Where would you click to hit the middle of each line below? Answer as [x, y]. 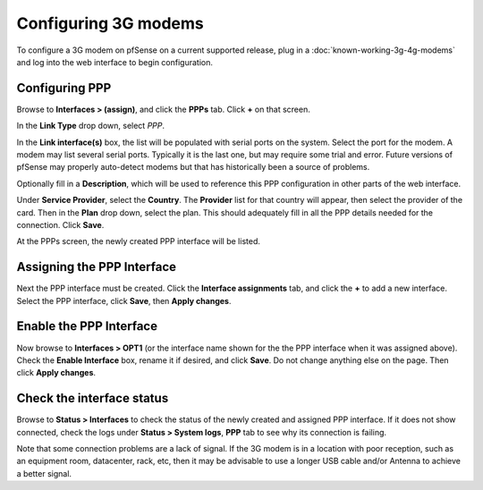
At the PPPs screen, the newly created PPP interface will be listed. [139, 241]
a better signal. [44, 473]
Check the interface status [93, 398]
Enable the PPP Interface [87, 326]
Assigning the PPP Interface [97, 267]
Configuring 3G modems [110, 23]
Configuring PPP [64, 88]
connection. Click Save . [60, 224]
